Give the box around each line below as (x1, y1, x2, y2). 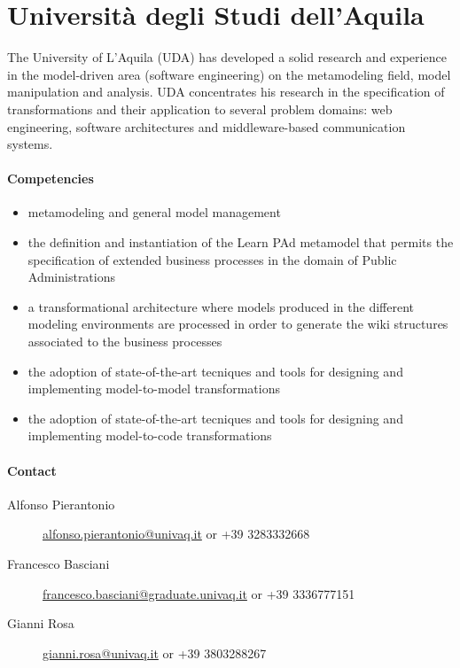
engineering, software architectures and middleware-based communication (7, 117, 406, 136)
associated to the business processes (27, 332, 222, 351)
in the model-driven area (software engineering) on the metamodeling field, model (7, 65, 451, 83)
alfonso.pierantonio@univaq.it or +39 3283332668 (43, 524, 310, 543)
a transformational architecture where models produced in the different (27, 297, 415, 315)
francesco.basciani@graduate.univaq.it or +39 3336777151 (43, 584, 355, 602)
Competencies (7, 169, 94, 188)
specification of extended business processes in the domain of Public (27, 250, 397, 268)
